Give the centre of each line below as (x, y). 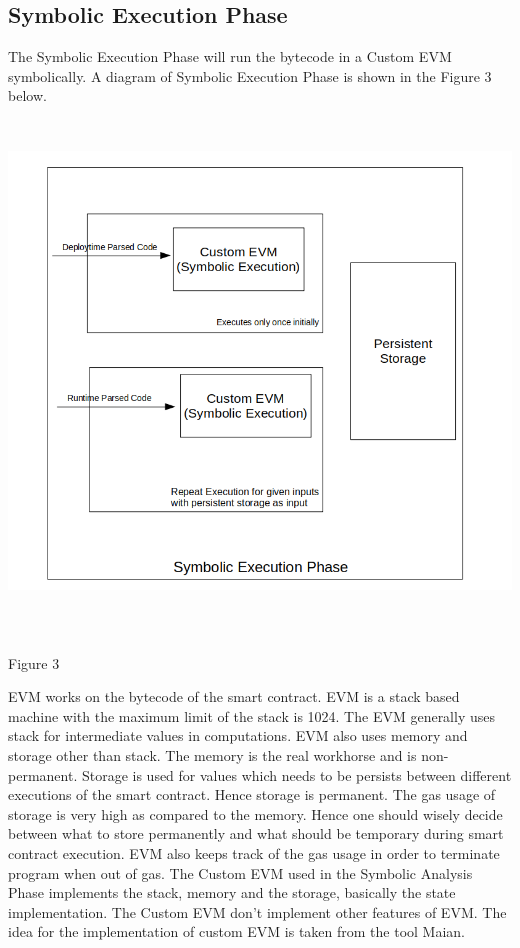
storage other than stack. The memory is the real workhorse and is (212, 755)
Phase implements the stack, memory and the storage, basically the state (232, 892)
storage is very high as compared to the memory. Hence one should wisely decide (255, 813)
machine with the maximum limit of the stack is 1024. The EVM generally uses (251, 715)
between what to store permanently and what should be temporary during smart (256, 833)
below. (27, 95)
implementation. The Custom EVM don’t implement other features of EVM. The (257, 911)
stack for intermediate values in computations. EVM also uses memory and (238, 735)
